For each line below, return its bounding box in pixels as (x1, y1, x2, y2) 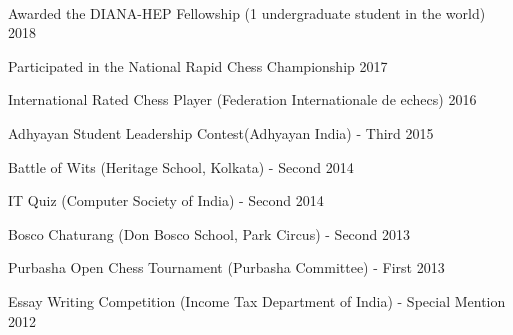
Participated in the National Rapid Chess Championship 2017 (8, 55, 388, 76)
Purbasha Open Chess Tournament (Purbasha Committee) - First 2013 (8, 257, 445, 278)
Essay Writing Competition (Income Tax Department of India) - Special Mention (8, 290, 506, 311)
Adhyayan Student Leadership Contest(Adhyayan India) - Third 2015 (8, 122, 434, 143)
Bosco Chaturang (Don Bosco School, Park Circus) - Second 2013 (8, 223, 411, 244)
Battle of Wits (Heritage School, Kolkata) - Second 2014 (8, 156, 354, 177)
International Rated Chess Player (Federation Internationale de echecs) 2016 (8, 89, 477, 110)
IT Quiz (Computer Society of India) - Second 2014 (8, 190, 324, 211)
